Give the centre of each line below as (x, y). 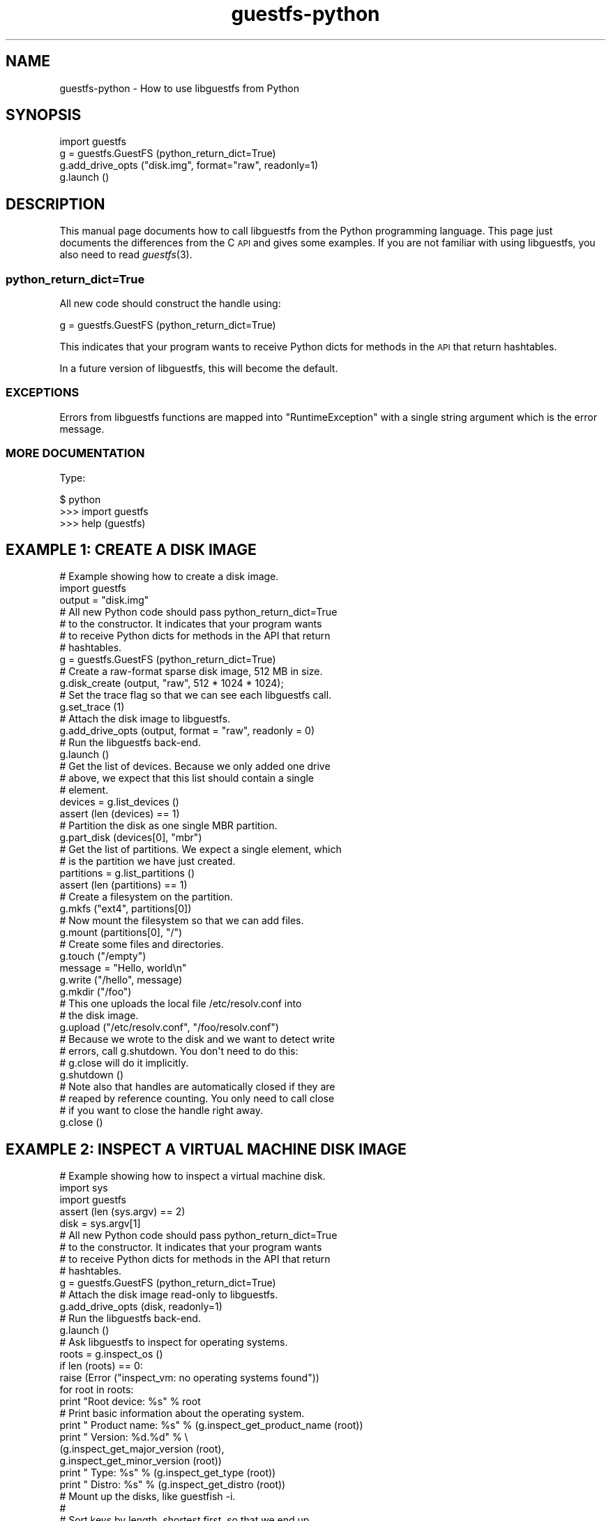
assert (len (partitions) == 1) (123, 885)
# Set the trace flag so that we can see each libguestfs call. (196, 695)
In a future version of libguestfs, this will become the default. (199, 369)
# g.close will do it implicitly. (124, 1063)
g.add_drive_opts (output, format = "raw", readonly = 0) (187, 731)
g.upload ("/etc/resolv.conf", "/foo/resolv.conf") (169, 1027)
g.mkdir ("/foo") (96, 992)
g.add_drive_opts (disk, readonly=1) (141, 1307)
